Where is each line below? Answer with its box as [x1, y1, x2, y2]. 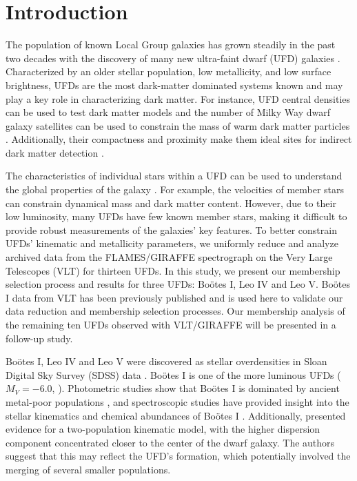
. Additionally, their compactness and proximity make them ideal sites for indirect [6, 132, 352, 146]
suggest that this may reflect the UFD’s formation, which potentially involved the [6, 449, 351, 463]
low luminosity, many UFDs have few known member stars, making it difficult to [6, 209, 347, 224]
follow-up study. [6, 331, 73, 345]
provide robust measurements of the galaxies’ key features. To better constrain [6, 222, 337, 237]
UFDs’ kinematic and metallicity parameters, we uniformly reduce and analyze [6, 236, 338, 251]
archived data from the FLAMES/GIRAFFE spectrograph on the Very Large [6, 250, 333, 264]
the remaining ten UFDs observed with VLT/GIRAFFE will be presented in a [6, 317, 336, 331]
